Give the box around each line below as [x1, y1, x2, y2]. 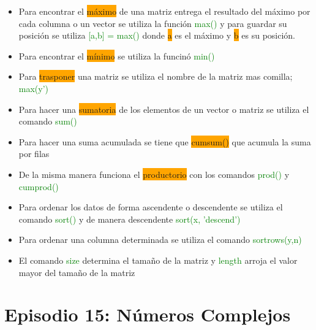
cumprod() [18, 180, 59, 193]
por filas [18, 147, 50, 160]
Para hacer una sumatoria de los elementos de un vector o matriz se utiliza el [18, 102, 309, 115]
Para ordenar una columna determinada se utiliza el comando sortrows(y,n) [18, 233, 302, 246]
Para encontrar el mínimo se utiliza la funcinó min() [18, 49, 215, 62]
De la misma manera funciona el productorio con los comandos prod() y [18, 167, 290, 180]
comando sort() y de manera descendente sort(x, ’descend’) [18, 212, 241, 225]
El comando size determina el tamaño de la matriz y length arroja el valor [18, 253, 298, 266]
